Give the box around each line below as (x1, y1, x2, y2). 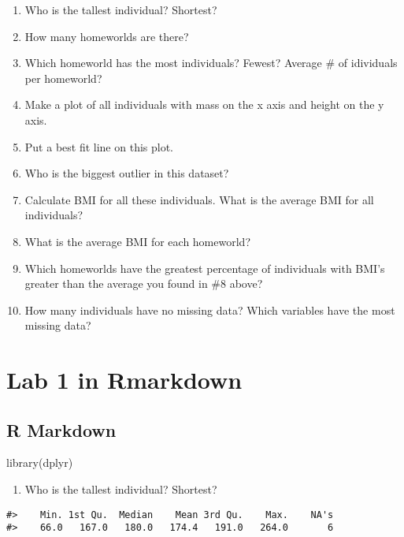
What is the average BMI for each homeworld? (24, 233, 250, 249)
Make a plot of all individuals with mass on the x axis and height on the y (24, 96, 384, 113)
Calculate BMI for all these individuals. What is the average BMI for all (24, 191, 374, 207)
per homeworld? (24, 69, 102, 86)
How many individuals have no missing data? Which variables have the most (24, 301, 395, 318)
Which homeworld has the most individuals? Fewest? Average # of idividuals (24, 54, 398, 71)
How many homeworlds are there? (24, 28, 189, 44)
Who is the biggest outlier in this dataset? (24, 165, 229, 181)
